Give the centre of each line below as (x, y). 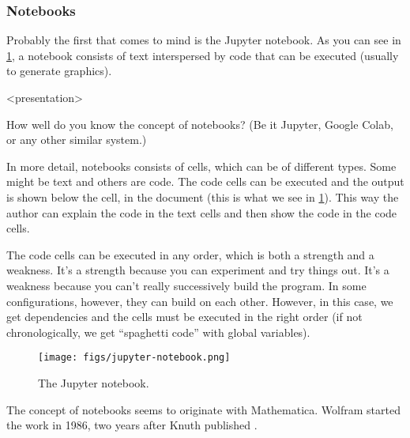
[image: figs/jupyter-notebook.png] (134, 358)
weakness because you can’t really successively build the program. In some (186, 285)
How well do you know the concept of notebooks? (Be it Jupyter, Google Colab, (200, 124)
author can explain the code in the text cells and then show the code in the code (202, 212)
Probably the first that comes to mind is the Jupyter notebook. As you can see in (204, 40)
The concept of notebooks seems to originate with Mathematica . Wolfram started (203, 409)
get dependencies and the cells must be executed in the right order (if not (184, 317)
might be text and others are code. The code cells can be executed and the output (205, 181)
